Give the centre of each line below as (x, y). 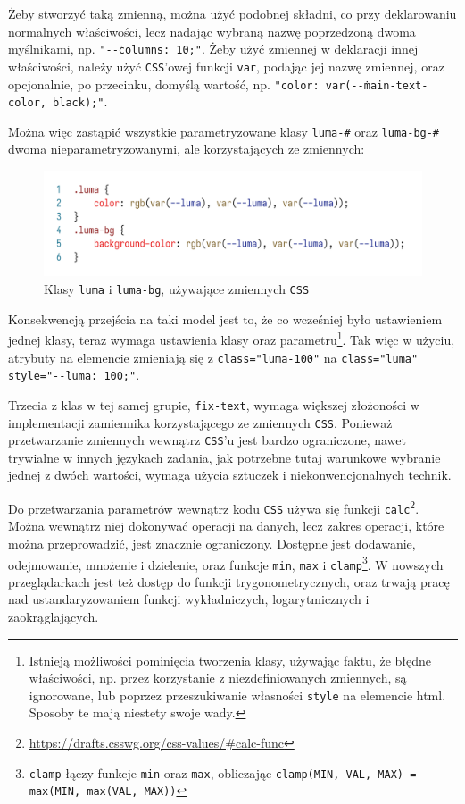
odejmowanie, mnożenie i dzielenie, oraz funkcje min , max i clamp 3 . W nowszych (226, 563)
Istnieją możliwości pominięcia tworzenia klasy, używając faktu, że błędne (230, 660)
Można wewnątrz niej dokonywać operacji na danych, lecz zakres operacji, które (226, 526)
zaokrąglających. (54, 617)
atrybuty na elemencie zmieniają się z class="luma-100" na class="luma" (213, 357)
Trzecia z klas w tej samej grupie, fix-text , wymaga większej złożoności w (214, 404)
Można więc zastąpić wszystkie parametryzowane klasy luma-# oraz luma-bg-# (224, 131)
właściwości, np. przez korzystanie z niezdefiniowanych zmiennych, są (218, 678)
